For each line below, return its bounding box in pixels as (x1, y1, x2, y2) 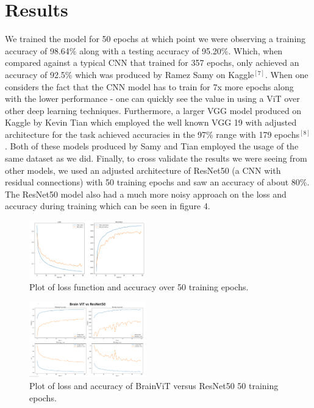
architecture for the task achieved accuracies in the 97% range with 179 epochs (5, 127, 299, 140)
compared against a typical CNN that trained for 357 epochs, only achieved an (5, 56, 299, 69)
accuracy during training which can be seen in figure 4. (5, 199, 210, 212)
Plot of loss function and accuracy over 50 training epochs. (29, 281, 249, 293)
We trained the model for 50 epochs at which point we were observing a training (5, 32, 306, 45)
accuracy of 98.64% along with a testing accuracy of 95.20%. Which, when (5, 44, 283, 57)
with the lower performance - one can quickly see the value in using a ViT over (5, 92, 300, 105)
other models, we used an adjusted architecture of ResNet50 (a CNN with (5, 163, 281, 176)
